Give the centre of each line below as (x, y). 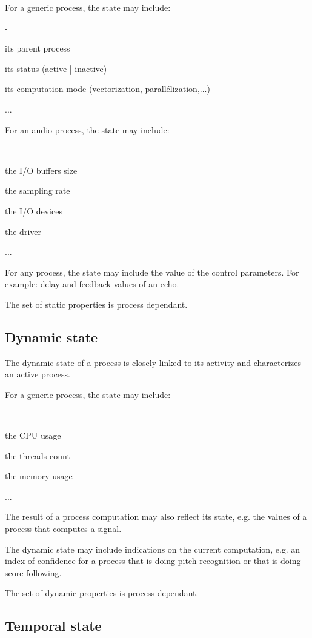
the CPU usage (33, 435)
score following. (33, 572)
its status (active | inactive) (56, 68)
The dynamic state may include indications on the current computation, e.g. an (153, 549)
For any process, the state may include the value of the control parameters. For (152, 272)
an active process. (38, 374)
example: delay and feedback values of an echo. (92, 284)
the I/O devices (34, 211)
